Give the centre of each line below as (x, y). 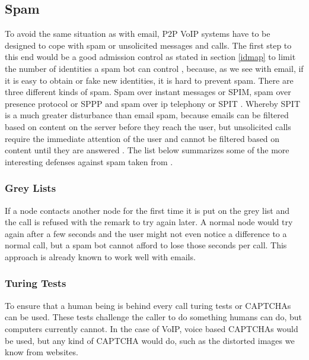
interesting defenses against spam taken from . (89, 161)
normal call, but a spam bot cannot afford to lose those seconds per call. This (146, 245)
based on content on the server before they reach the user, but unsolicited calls (148, 126)
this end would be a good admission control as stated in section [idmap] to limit (150, 57)
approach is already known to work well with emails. (100, 256)
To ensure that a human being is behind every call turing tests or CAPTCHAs (148, 305)
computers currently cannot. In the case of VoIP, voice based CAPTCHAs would (152, 328)
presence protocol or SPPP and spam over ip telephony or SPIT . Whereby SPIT (152, 103)
